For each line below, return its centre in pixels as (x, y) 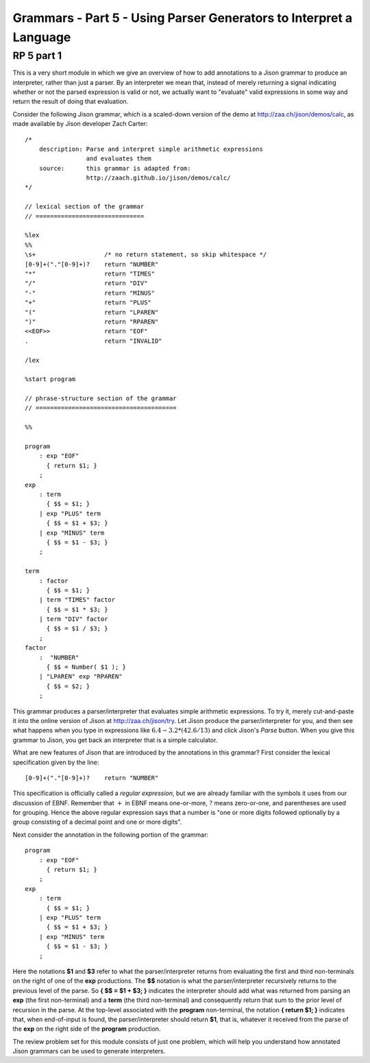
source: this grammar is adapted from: (115, 168)
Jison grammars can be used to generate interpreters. (89, 1051)
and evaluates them (119, 159)
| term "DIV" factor (73, 619)
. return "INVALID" (94, 341)
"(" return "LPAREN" (92, 312)
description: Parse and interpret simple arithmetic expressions (151, 149)
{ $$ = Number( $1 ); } (86, 667)
